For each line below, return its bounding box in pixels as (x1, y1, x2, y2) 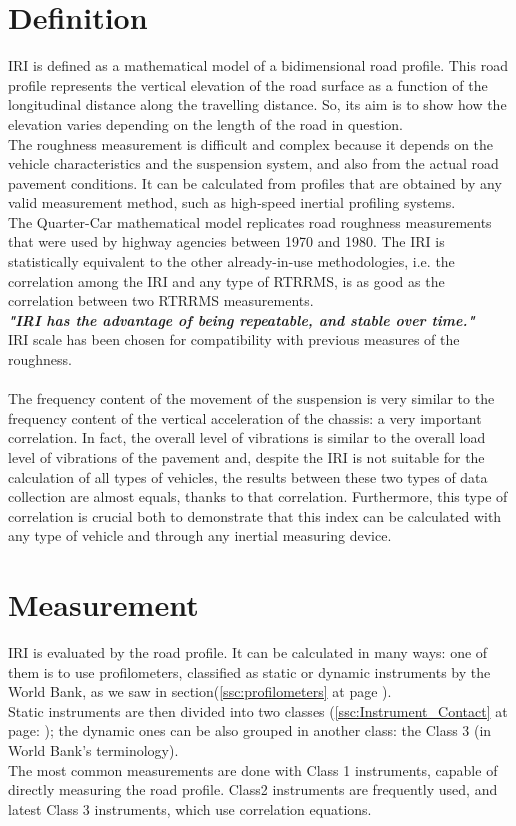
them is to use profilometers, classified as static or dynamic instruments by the (8, 661, 491, 682)
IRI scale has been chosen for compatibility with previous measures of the (8, 329, 460, 350)
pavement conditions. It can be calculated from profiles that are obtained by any (8, 172, 502, 193)
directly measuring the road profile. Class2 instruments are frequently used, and (8, 779, 498, 800)
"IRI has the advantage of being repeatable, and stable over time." (8, 309, 475, 330)
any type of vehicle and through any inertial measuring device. (8, 525, 392, 546)
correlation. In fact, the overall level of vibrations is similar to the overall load (8, 427, 486, 448)
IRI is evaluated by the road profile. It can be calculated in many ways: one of (8, 642, 488, 663)
